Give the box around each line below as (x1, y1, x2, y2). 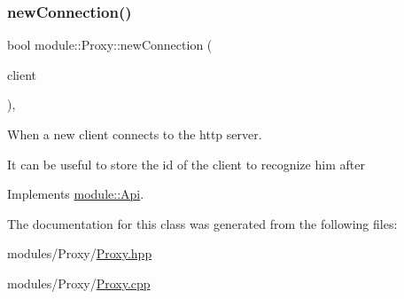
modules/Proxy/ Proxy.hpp (7, 244, 152, 263)
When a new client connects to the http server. (7, 125, 262, 143)
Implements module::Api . (7, 185, 144, 203)
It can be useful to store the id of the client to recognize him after (7, 154, 365, 173)
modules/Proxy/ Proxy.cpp (7, 273, 151, 292)
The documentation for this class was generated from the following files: (7, 214, 398, 232)
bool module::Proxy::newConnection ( (7, 35, 213, 54)
